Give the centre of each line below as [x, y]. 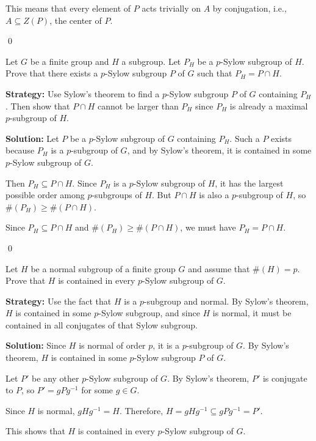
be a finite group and [70, 61]
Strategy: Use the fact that [59, 301]
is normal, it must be [252, 313]
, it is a [166, 345]
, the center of [76, 20]
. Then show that [38, 106]
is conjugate [285, 378]
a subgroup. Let [151, 61]
